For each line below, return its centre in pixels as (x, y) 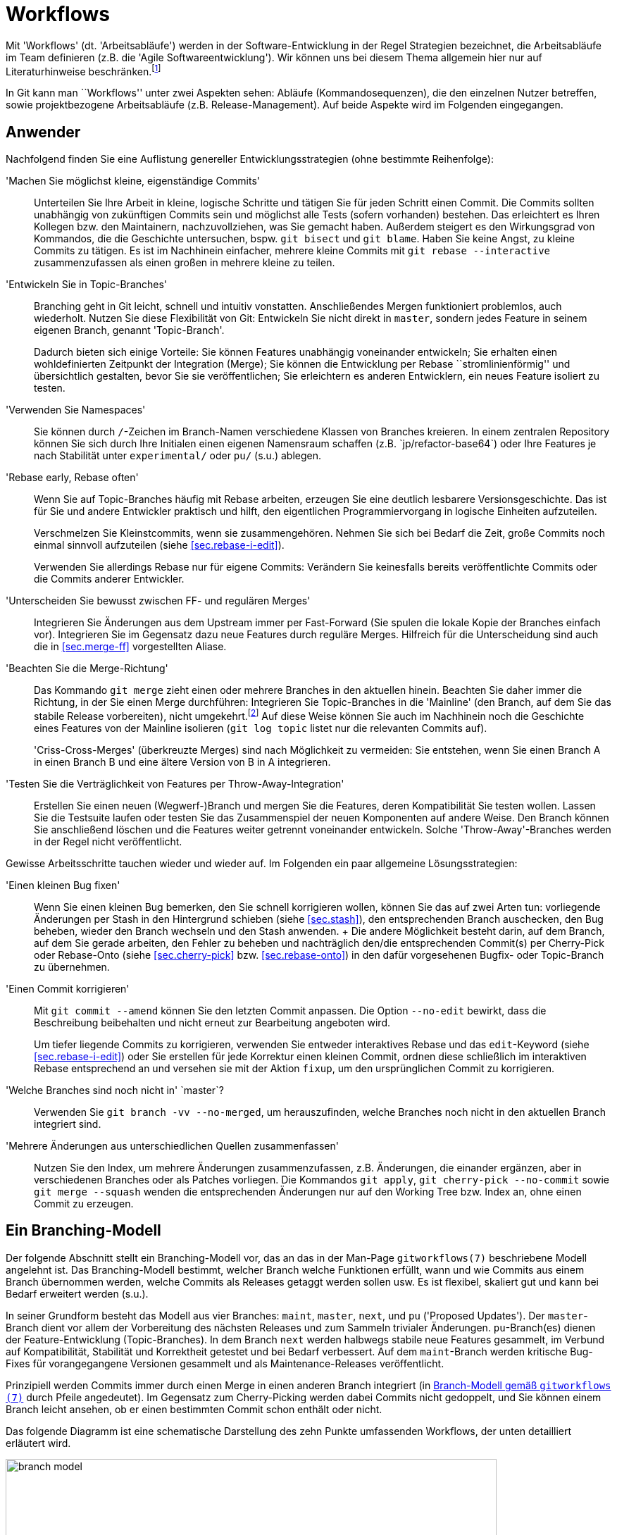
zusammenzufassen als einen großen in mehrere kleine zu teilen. (185, 263)
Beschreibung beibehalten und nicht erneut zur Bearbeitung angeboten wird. (212, 1022)
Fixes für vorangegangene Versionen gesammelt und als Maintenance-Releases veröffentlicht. (225, 1363)
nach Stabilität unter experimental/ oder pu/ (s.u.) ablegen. (178, 456)
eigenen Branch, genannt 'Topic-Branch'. (129, 330)
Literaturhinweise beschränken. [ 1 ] (83, 70)
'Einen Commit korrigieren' (68, 988)
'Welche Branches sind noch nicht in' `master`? (115, 1090)
